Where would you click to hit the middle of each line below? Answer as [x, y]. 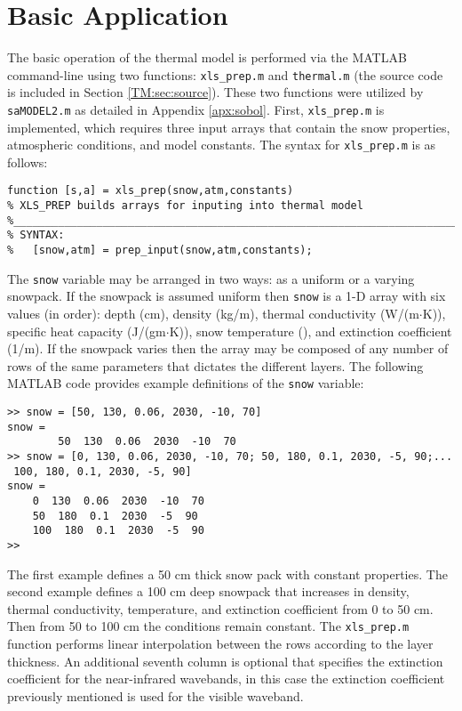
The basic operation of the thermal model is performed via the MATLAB [207, 57]
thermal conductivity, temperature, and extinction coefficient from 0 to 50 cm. [220, 608]
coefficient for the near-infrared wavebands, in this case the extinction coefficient [226, 679]
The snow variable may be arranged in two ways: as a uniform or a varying [211, 278]
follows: [28, 162]
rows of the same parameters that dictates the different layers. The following [215, 365]
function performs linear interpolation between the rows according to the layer [220, 644]
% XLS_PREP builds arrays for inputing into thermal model [185, 206]
